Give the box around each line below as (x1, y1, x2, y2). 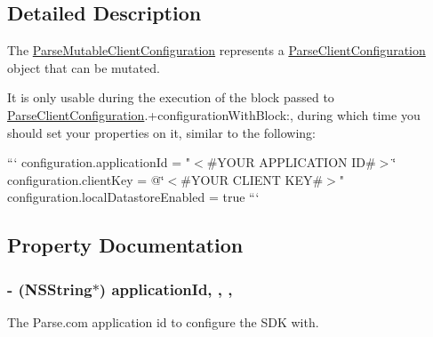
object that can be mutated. (7, 58, 160, 76)
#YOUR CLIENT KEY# (180, 170, 324, 189)
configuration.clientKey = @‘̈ (7, 170, 164, 189)
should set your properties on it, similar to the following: (7, 123, 316, 141)
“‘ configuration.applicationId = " (7, 153, 190, 172)
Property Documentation (7, 231, 244, 259)
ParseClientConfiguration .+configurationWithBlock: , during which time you (7, 105, 421, 124)
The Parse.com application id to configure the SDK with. (7, 312, 319, 331)
